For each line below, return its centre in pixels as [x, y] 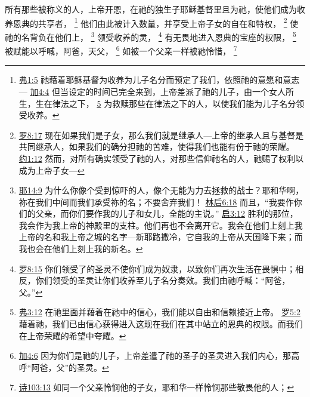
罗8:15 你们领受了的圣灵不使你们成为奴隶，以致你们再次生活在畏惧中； [157, 268]
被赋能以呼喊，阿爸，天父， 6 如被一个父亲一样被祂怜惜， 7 [121, 50]
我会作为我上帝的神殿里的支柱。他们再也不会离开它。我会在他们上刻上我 [161, 225]
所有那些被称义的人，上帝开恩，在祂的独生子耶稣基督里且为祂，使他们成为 [151, 9]
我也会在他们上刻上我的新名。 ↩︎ [81, 249]
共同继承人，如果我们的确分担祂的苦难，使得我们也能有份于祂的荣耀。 [156, 147]
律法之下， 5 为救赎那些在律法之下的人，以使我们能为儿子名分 [174, 103]
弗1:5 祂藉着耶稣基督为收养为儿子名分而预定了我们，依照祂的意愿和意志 [159, 80]
